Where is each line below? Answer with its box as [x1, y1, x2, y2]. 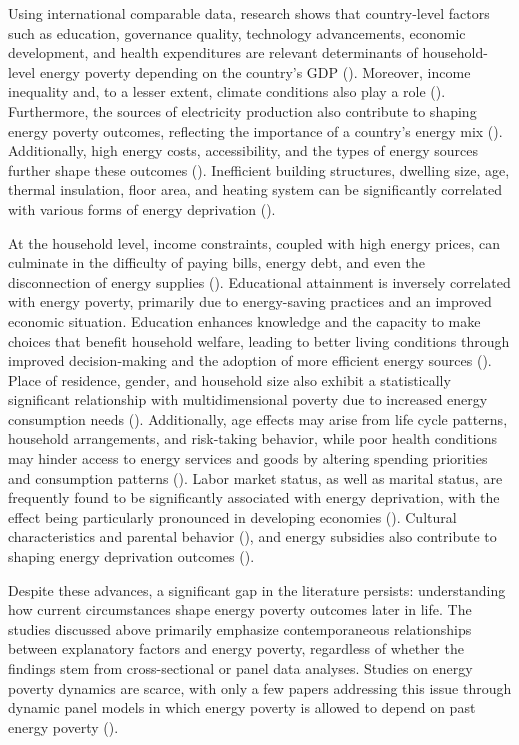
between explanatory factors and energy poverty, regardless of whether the [8, 638, 464, 659]
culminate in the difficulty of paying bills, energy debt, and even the [8, 252, 426, 273]
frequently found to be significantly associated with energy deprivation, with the [8, 487, 500, 508]
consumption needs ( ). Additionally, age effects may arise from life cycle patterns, [8, 408, 508, 429]
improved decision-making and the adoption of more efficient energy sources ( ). [8, 350, 492, 371]
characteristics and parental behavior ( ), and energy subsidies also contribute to [8, 526, 497, 547]
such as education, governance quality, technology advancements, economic [8, 22, 466, 43]
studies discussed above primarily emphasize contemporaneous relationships [8, 618, 472, 639]
